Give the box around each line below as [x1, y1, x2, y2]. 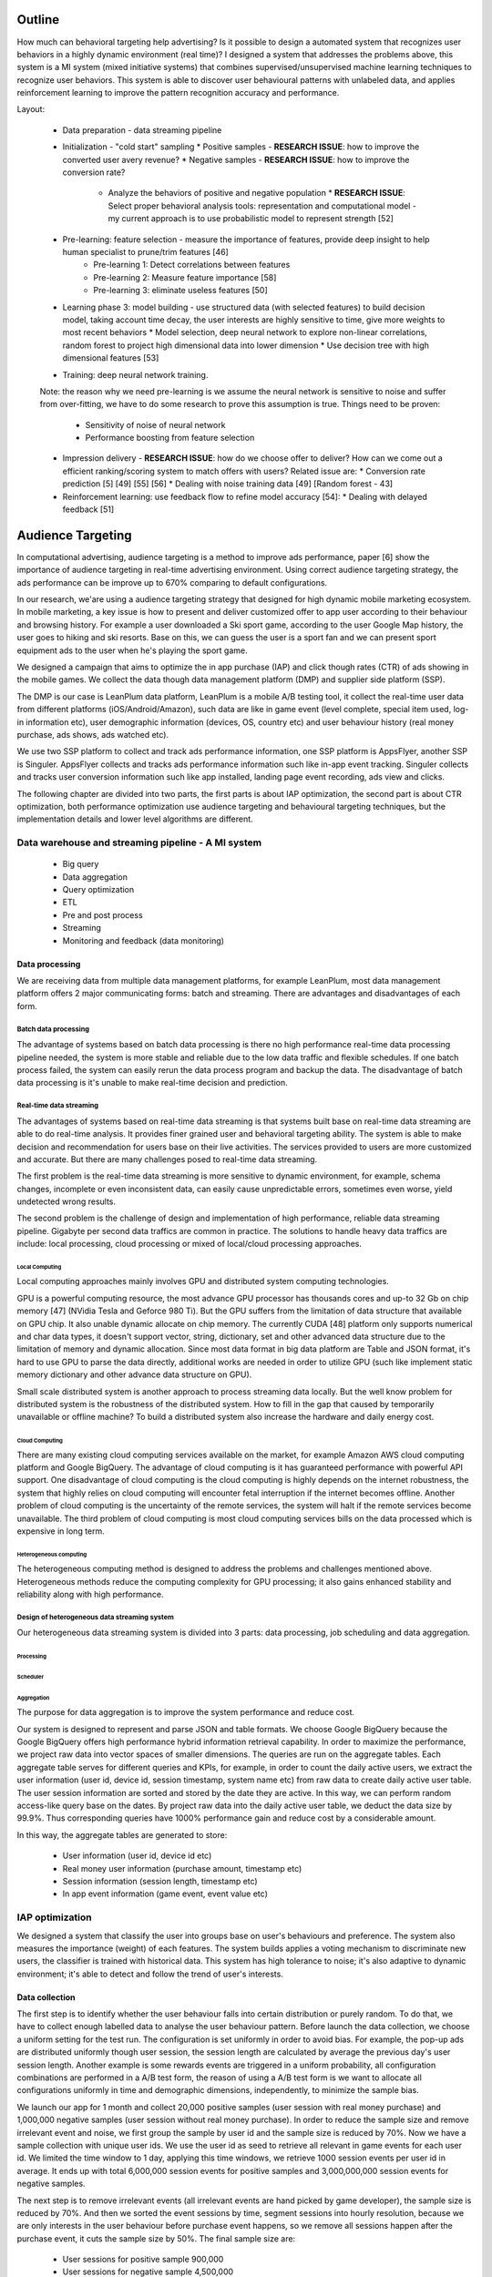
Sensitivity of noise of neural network [85, 419, 226, 430]
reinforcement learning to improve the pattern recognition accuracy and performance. [16, 87, 340, 98]
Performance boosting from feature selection [85, 433, 255, 444]
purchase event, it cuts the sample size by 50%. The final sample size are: [16, 2232, 296, 2244]
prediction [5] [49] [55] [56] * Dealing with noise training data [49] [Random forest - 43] [62, 478, 394, 489]
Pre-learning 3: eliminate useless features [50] [93, 285, 268, 296]
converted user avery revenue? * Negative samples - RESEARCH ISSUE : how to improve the [62, 154, 410, 165]
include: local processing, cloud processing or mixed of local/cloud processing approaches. [16, 1239, 362, 1250]
